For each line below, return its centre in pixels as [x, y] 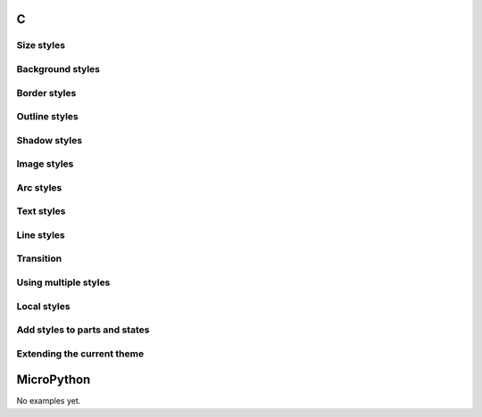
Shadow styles [50, 140]
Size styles [41, 45]
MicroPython [54, 380]
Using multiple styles [63, 282]
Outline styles [48, 117]
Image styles [45, 164]
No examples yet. [49, 401]
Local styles [43, 306]
